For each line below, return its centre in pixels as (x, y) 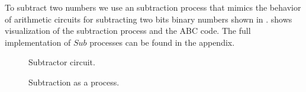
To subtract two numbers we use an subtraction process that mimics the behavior (153, 7)
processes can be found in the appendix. (162, 42)
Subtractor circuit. (62, 62)
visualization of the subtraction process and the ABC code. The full (128, 31)
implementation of (38, 42)
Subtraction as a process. (74, 82)
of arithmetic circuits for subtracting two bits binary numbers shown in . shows (149, 19)
